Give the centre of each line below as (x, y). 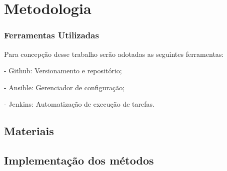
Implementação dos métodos (79, 160)
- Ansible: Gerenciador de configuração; (64, 87)
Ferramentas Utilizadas (51, 35)
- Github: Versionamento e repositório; (63, 71)
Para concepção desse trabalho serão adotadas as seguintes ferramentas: (114, 54)
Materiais (29, 131)
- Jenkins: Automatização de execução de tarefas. (79, 104)
